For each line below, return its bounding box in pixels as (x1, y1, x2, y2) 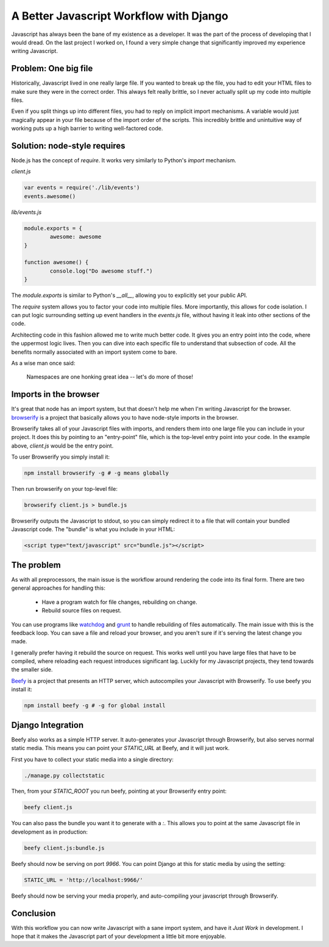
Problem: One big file (11, 63, 93, 74)
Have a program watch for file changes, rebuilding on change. (41, 598, 197, 606)
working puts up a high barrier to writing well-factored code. (11, 125, 163, 132)
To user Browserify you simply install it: (11, 453, 110, 460)
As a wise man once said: (11, 359, 76, 366)
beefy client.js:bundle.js (24, 845, 105, 851)
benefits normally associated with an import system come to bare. (11, 348, 177, 356)
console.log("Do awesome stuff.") (49, 267, 153, 274)
